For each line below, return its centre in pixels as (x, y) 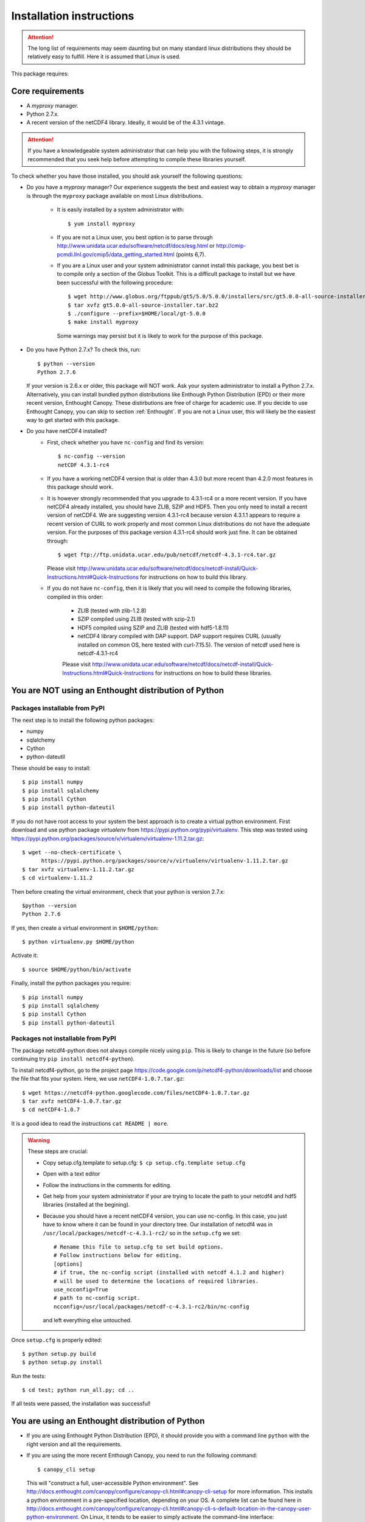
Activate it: (25, 955)
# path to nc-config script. (97, 1298)
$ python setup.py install (62, 1362)
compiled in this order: (75, 597)
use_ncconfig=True (81, 1289)
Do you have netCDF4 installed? (67, 431)
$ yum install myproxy (102, 223)
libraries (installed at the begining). (86, 1205)
